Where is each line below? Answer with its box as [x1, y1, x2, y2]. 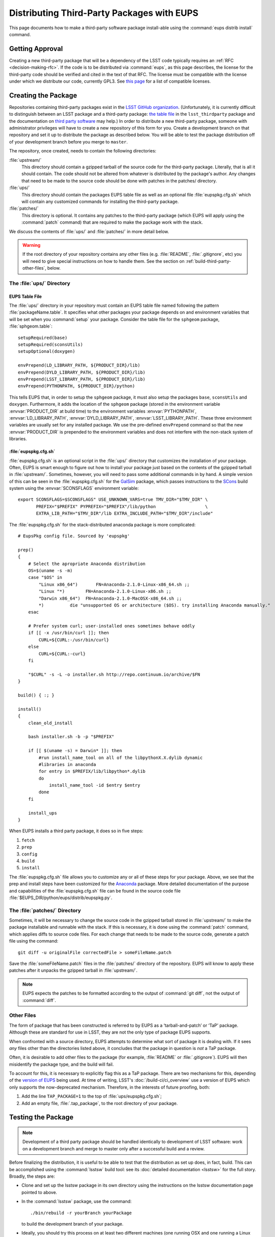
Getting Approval [9, 45, 63, 53]
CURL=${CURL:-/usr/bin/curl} [39, 637, 110, 643]
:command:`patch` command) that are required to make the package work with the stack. [21, 219, 203, 225]
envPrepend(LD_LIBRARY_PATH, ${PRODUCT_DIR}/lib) [18, 363, 141, 368]
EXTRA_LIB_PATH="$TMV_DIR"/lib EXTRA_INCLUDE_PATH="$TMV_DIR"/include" [36, 511, 213, 517]
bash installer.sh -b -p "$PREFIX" [28, 734, 115, 740]
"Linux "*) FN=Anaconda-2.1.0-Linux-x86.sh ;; [39, 589, 172, 594]
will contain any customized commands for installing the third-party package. [21, 198, 179, 204]
